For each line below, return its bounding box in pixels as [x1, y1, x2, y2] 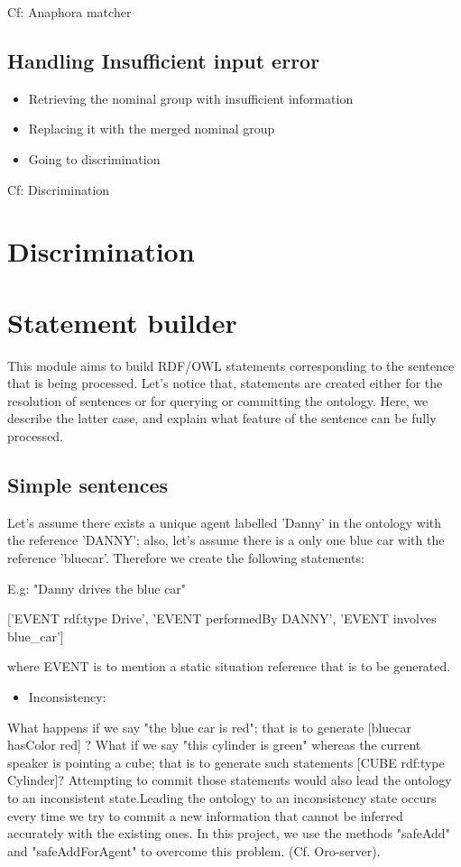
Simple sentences [7, 471, 169, 499]
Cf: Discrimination [7, 180, 110, 198]
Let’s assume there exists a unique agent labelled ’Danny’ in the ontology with [7, 512, 442, 531]
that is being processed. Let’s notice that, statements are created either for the [7, 374, 443, 392]
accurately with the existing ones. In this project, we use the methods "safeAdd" [7, 824, 450, 843]
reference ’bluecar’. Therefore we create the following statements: [7, 549, 364, 567]
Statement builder [7, 303, 237, 340]
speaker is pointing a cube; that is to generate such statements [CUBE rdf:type [7, 752, 445, 771]
